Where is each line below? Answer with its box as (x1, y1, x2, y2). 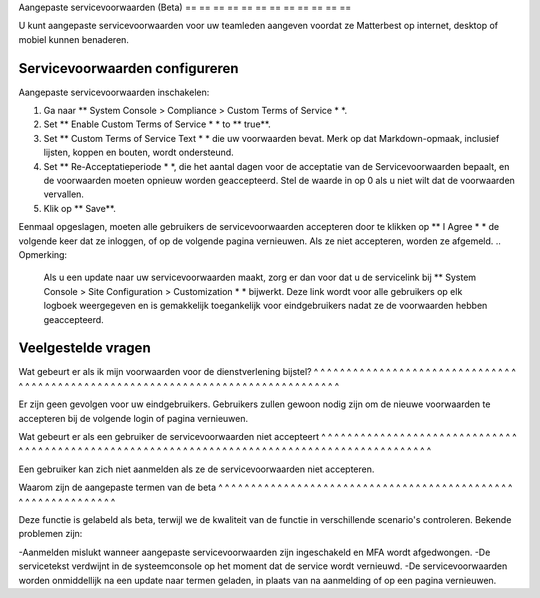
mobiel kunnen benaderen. (18, 33, 130, 45)
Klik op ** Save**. (43, 202, 117, 214)
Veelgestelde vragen (18, 340, 151, 357)
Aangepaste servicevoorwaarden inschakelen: (18, 86, 210, 98)
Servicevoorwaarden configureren (18, 60, 239, 77)
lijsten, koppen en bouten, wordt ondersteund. (43, 146, 234, 159)
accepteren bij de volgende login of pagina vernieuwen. (18, 412, 249, 424)
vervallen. (43, 188, 85, 200)
